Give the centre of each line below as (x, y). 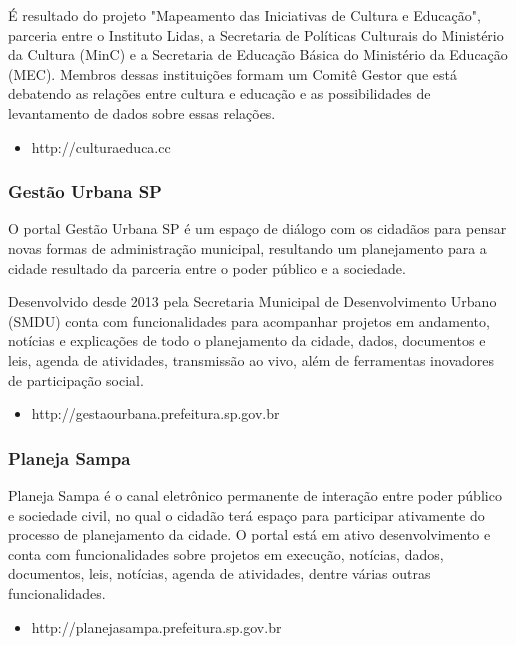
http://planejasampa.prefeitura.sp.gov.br (156, 626)
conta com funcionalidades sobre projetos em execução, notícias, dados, (226, 553)
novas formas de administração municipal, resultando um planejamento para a (247, 247)
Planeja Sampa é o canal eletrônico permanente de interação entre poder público (255, 494)
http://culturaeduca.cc (101, 146)
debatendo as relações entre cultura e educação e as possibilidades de (219, 93)
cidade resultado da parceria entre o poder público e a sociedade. (207, 267)
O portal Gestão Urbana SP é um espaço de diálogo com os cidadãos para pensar (257, 228)
